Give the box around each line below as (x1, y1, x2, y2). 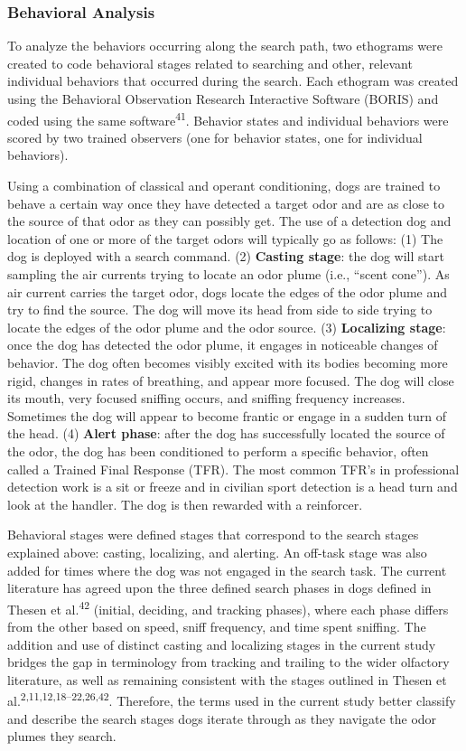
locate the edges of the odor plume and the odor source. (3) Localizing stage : (7, 317, 446, 336)
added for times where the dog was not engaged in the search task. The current (7, 560, 447, 579)
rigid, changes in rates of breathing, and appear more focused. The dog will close (7, 371, 454, 390)
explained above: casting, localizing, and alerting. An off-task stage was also (7, 542, 427, 561)
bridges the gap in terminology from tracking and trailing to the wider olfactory (7, 652, 450, 671)
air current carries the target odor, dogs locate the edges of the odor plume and (7, 282, 448, 301)
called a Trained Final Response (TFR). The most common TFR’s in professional (7, 459, 460, 478)
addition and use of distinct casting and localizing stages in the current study (7, 634, 436, 653)
